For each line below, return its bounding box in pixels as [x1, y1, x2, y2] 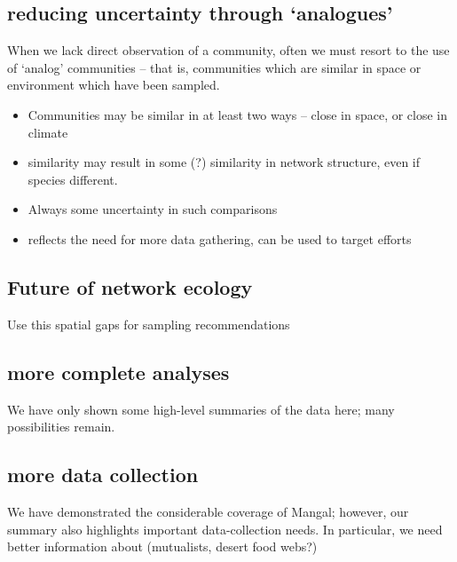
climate [28, 123, 68, 141]
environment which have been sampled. [7, 75, 220, 94]
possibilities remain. [7, 417, 115, 436]
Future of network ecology [7, 273, 253, 300]
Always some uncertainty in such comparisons [28, 200, 278, 218]
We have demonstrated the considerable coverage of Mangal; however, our [7, 502, 409, 520]
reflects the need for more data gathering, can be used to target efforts [28, 229, 412, 248]
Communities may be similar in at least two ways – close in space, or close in [28, 105, 448, 123]
